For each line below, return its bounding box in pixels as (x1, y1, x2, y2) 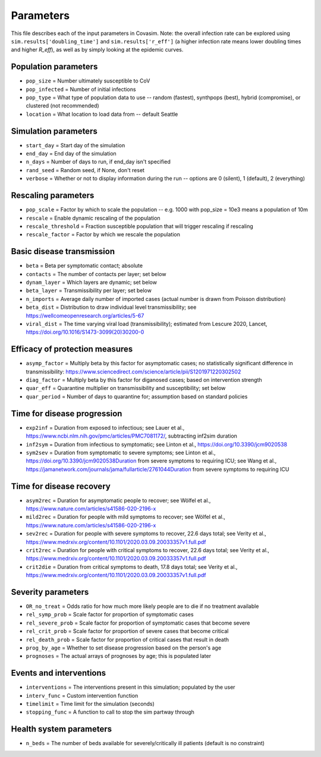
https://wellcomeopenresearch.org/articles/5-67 (26, 312, 144, 319)
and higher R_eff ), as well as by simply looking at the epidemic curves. (11, 46, 184, 53)
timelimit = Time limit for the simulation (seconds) (26, 701, 155, 708)
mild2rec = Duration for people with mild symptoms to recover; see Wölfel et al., (26, 514, 226, 521)
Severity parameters (11, 587, 89, 597)
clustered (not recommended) (26, 102, 99, 109)
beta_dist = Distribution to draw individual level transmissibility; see (26, 303, 197, 311)
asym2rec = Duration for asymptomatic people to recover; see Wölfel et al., (26, 496, 211, 504)
